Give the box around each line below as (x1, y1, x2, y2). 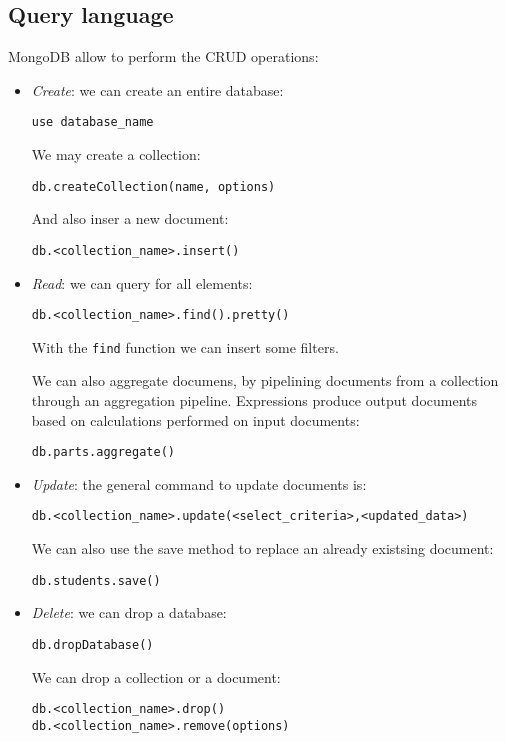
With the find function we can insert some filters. (31, 336, 339, 357)
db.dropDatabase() (31, 637, 154, 652)
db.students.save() (31, 573, 161, 588)
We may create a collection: (31, 144, 201, 165)
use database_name (31, 115, 154, 130)
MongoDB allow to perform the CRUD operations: (8, 46, 319, 67)
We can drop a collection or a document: (31, 666, 281, 687)
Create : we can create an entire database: (31, 79, 284, 100)
